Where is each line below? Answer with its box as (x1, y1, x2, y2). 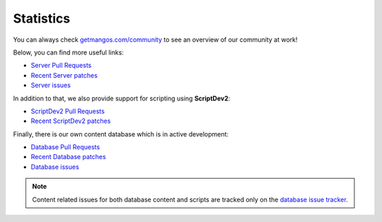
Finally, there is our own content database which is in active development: (13, 129, 229, 138)
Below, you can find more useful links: (13, 48, 124, 57)
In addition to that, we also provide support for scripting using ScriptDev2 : (13, 94, 231, 103)
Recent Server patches (30, 71, 98, 79)
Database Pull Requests (30, 143, 100, 151)
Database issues (30, 163, 79, 171)
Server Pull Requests (30, 61, 92, 70)
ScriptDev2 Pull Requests (30, 107, 105, 115)
